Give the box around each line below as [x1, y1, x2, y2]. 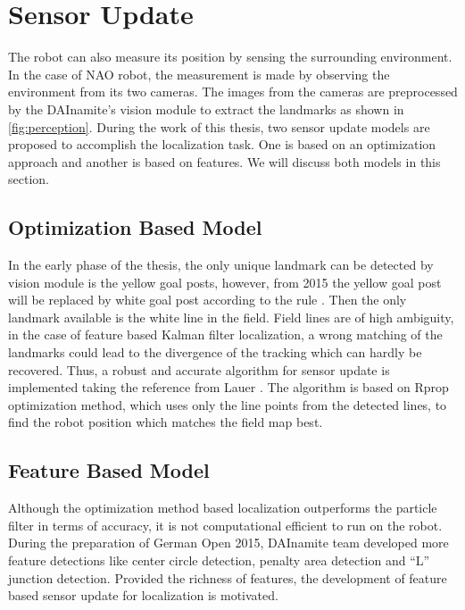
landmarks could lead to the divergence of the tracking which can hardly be [8, 343, 422, 362]
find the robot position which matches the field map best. [8, 413, 323, 431]
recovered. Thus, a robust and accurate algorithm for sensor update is [8, 360, 390, 379]
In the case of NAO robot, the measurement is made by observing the [8, 64, 390, 83]
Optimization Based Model [8, 213, 262, 241]
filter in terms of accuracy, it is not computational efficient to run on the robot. [8, 515, 443, 534]
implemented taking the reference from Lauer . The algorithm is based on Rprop [8, 378, 449, 397]
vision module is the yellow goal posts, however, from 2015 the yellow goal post [8, 272, 442, 291]
